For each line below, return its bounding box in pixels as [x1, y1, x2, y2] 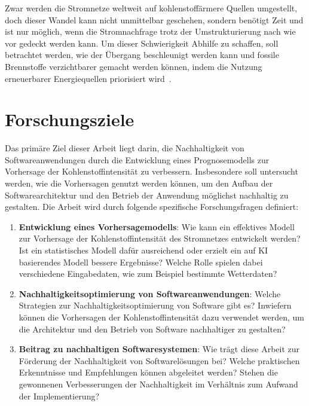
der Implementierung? [19, 389, 100, 402]
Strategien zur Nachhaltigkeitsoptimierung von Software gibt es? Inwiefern [19, 299, 292, 312]
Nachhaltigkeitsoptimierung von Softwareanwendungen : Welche [19, 287, 281, 300]
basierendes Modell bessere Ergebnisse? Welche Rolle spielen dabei [19, 255, 263, 268]
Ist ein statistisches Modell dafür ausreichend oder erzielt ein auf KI [19, 244, 268, 257]
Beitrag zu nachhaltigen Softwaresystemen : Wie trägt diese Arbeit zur [19, 343, 300, 355]
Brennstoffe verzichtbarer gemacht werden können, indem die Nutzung [5, 60, 262, 72]
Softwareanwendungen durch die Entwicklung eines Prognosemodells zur [5, 153, 270, 166]
